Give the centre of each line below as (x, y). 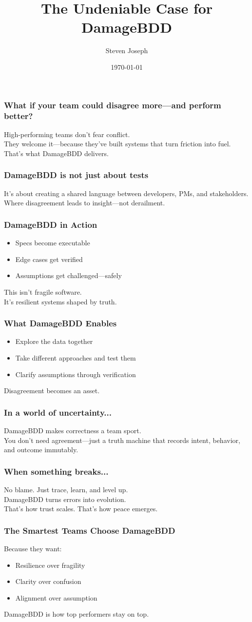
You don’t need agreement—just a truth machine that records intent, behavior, (122, 440)
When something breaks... (56, 471)
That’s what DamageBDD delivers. (56, 153)
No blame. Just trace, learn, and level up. (66, 489)
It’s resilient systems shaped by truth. (60, 301)
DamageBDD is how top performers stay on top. (77, 614)
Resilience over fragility (50, 565)
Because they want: (33, 548)
